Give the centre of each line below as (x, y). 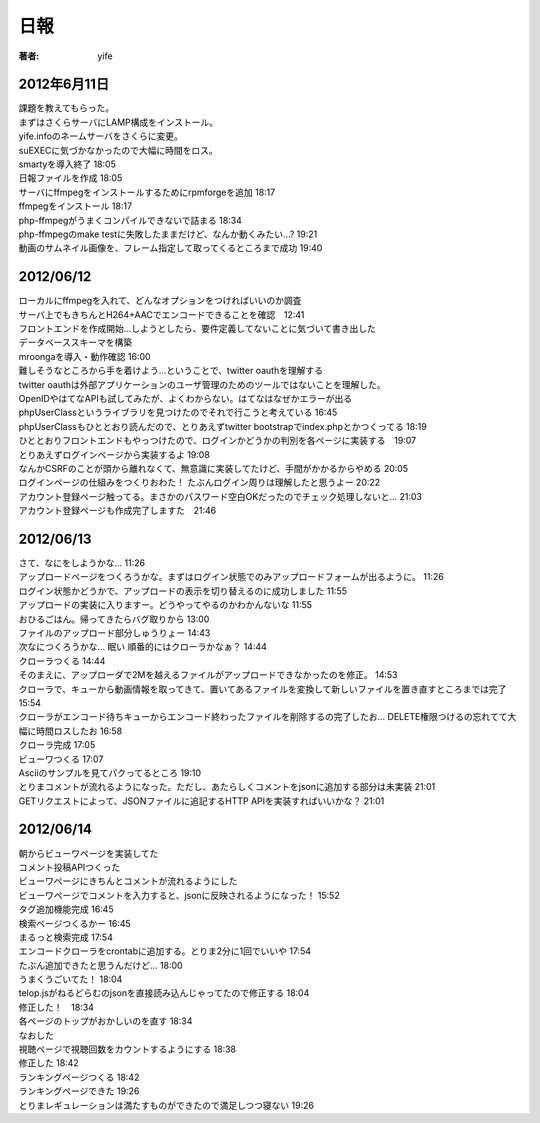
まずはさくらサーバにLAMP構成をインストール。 (118, 122)
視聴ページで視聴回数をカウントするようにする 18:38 (127, 1049)
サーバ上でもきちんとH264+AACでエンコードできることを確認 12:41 (161, 314)
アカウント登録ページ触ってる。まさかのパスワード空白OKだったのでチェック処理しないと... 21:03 (220, 496)
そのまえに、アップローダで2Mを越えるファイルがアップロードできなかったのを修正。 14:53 (208, 675)
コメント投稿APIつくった (69, 867)
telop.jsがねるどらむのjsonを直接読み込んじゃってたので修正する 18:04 (164, 993)
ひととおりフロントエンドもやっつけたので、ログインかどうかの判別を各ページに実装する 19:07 (217, 441)
